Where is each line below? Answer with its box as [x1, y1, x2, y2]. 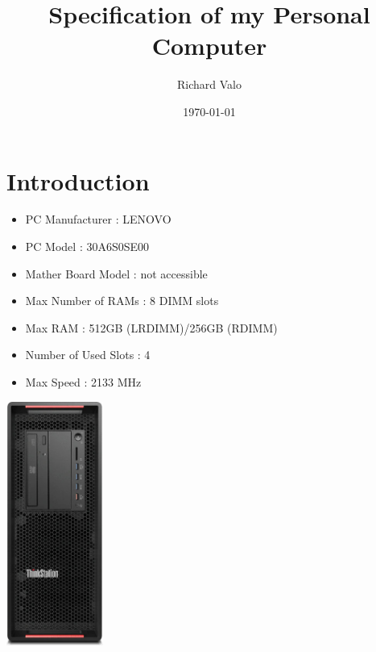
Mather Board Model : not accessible [25, 265, 208, 282]
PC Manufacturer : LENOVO [25, 211, 171, 228]
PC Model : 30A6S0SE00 [25, 238, 150, 255]
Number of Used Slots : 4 [25, 346, 151, 363]
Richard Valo [177, 76, 242, 93]
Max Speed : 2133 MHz [25, 374, 142, 390]
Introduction [6, 164, 150, 197]
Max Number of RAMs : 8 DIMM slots [25, 292, 219, 309]
